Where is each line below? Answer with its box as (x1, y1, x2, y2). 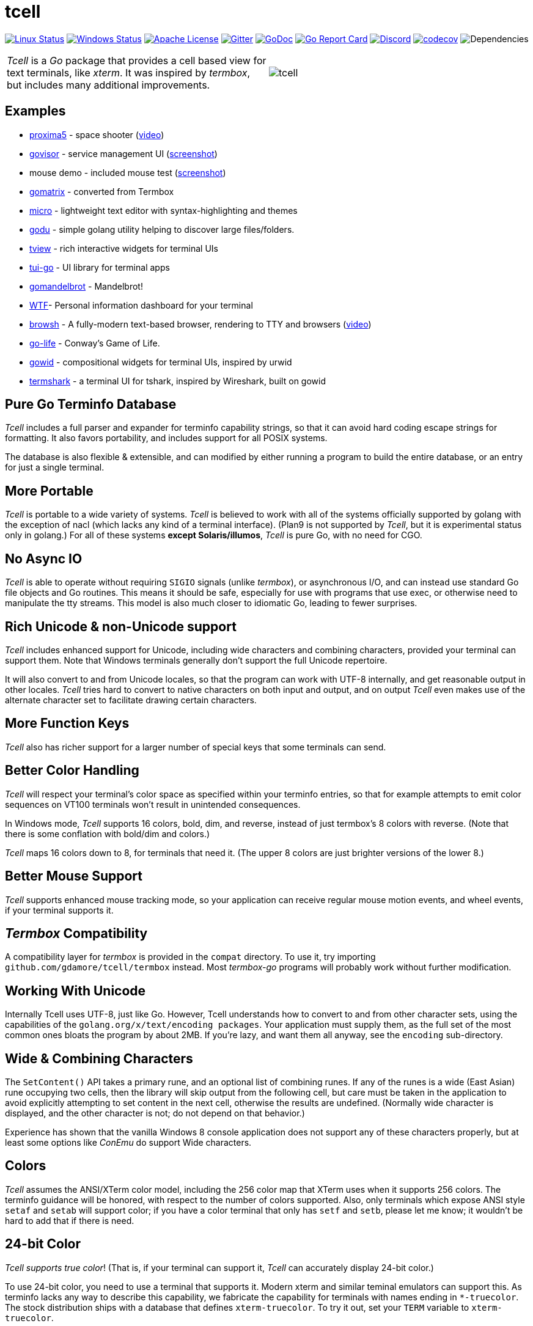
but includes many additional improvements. (7, 78, 210, 91)
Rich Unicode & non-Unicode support (5, 618, 237, 634)
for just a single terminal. (5, 462, 105, 473)
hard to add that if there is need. (5, 1215, 134, 1226)
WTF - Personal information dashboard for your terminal (29, 299, 253, 310)
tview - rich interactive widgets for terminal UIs (29, 243, 218, 254)
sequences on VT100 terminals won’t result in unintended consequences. (5, 799, 301, 810)
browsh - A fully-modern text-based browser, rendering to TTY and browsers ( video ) (29, 318, 372, 329)
